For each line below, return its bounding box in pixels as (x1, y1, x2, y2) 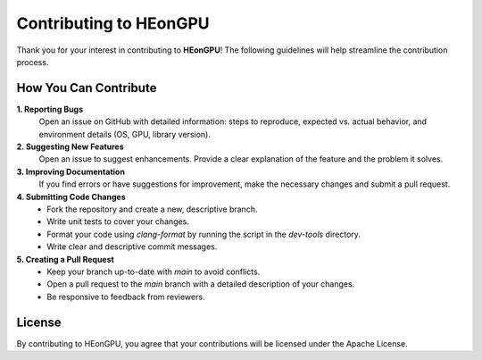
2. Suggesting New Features (16, 141, 124, 152)
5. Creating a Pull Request (16, 254, 115, 264)
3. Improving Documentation (16, 166, 125, 177)
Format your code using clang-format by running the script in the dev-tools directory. (46, 229, 361, 239)
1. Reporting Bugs (16, 104, 84, 114)
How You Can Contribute (16, 80, 157, 96)
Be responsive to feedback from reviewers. (46, 291, 205, 302)
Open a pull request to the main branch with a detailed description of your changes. (46, 279, 355, 289)
